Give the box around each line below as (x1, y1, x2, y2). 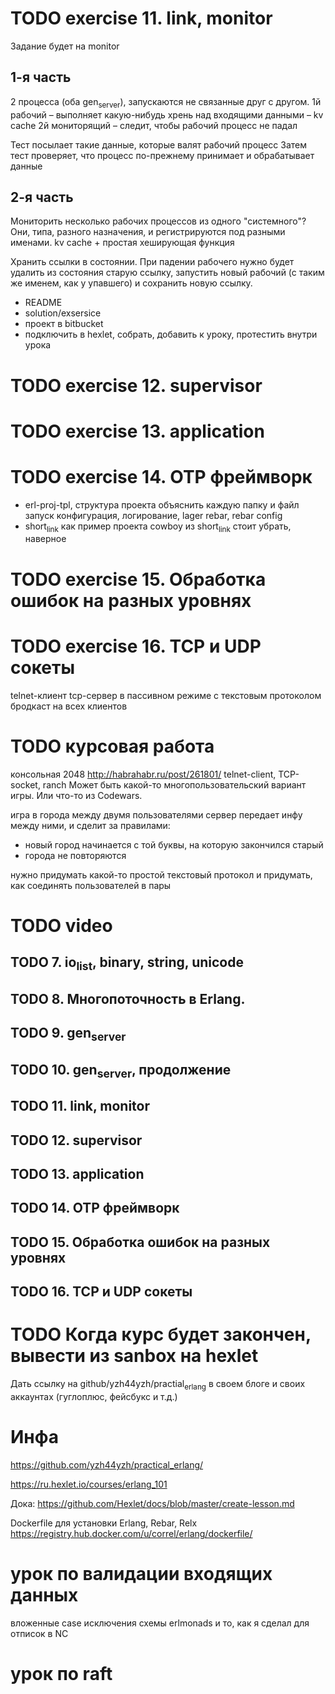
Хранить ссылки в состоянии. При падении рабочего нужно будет (10, 256, 295, 268)
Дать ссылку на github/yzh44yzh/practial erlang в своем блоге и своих (10, 1378, 306, 1392)
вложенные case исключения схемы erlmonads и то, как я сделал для (10, 1617, 310, 1629)
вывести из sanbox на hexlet (10, 1345, 259, 1367)
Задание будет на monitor (10, 40, 120, 52)
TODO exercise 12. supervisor (10, 374, 263, 397)
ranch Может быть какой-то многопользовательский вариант (42, 778, 307, 791)
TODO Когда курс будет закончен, (10, 1323, 312, 1346)
